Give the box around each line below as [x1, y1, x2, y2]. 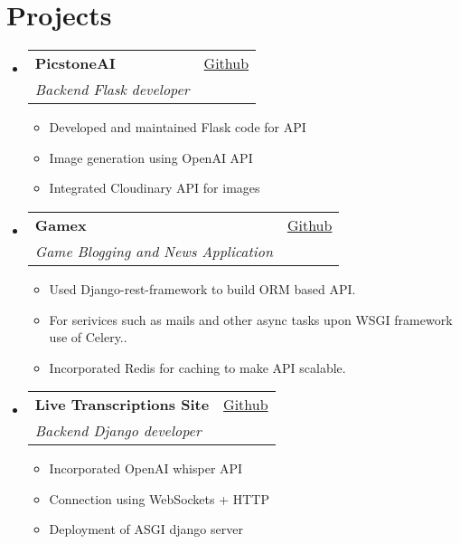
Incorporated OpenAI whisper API [49, 459, 243, 478]
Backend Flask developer [34, 79, 190, 100]
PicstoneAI [34, 52, 116, 74]
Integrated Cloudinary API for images [49, 178, 260, 197]
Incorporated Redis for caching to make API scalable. [49, 358, 346, 377]
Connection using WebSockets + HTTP [49, 489, 269, 508]
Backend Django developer [34, 420, 202, 442]
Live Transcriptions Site [34, 394, 210, 415]
